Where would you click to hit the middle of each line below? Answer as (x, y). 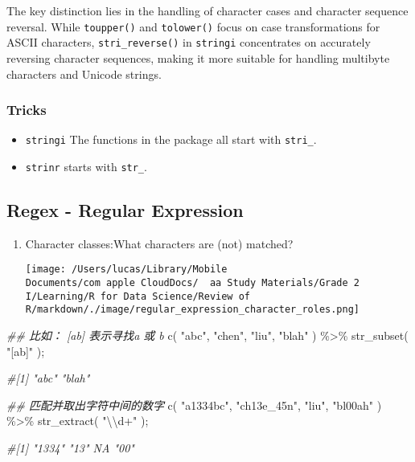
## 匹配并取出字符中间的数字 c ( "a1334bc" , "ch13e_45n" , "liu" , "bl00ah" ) (194, 405)
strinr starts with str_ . (86, 166)
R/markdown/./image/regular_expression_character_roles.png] (193, 310)
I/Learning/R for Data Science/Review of (138, 296)
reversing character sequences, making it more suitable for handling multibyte (198, 57)
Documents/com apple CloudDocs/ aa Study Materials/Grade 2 (193, 283)
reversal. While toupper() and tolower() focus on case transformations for (193, 26)
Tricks (27, 110)
